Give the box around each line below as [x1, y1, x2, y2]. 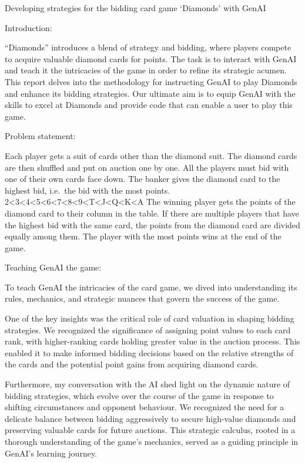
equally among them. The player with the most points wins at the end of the [5, 230, 281, 242]
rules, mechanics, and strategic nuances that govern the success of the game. [5, 292, 280, 305]
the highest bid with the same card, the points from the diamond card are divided [5, 218, 300, 231]
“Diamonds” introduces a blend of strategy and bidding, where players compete [5, 41, 291, 53]
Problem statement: [5, 130, 76, 142]
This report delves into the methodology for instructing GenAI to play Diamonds [5, 75, 297, 87]
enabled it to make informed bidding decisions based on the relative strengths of [5, 346, 294, 359]
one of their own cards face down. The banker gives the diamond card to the [5, 173, 280, 185]
